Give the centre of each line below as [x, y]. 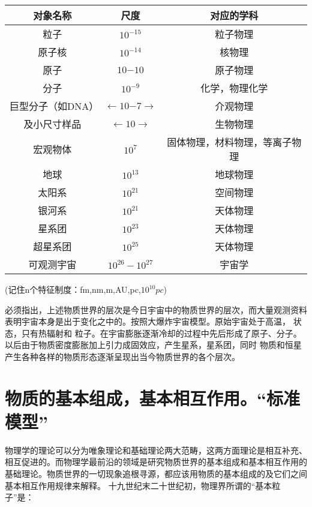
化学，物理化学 [234, 88]
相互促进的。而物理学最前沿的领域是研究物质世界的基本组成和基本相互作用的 [156, 462]
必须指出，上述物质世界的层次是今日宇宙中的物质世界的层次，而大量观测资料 [156, 309]
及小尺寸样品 [52, 124]
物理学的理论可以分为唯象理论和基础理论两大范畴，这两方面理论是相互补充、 [156, 450]
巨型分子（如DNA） [54, 106]
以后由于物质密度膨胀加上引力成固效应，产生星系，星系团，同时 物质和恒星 [153, 345]
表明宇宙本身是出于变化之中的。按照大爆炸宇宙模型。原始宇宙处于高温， [148, 321]
